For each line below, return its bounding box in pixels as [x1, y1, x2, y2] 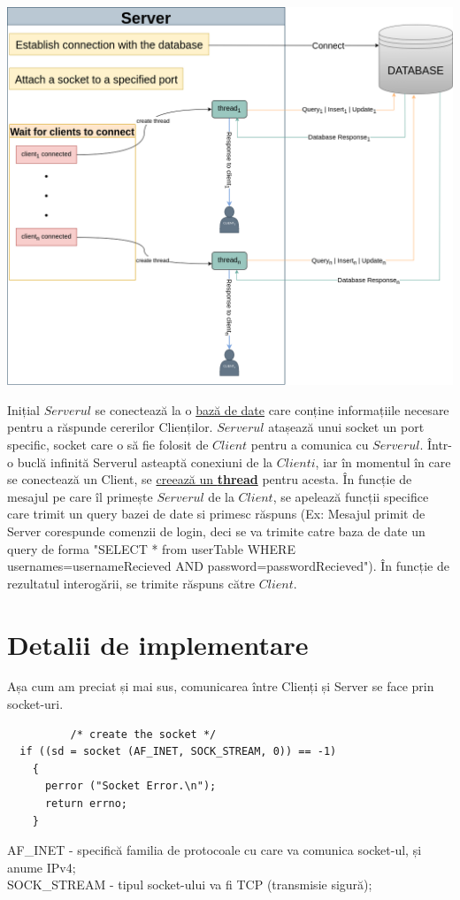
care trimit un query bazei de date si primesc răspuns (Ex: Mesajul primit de [7, 504, 425, 523]
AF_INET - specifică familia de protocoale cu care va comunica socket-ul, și [7, 841, 422, 859]
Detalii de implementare [7, 626, 309, 662]
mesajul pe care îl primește [7, 487, 153, 505]
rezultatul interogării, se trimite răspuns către [7, 573, 256, 592]
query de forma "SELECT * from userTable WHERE [7, 539, 295, 558]
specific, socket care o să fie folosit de [7, 435, 209, 453]
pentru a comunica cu [250, 435, 369, 453]
